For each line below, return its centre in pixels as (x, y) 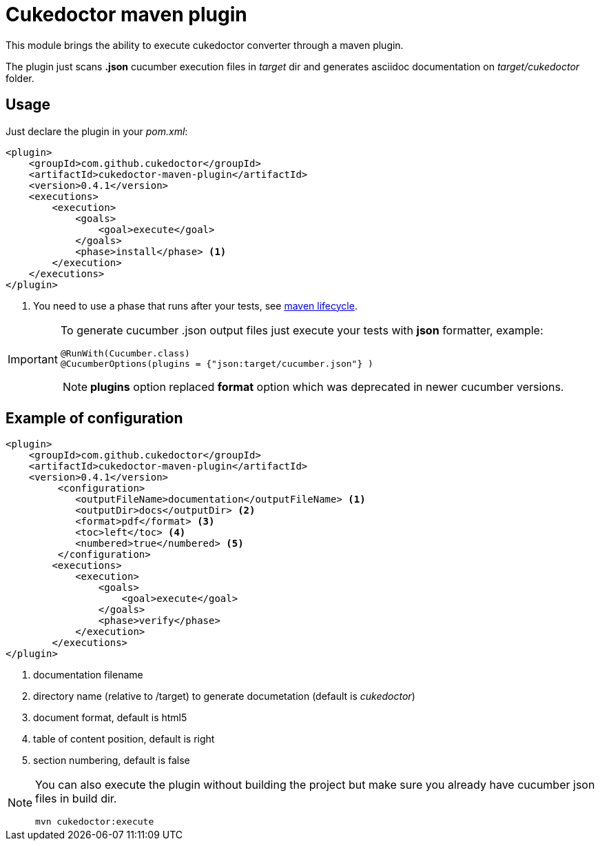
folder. (20, 78)
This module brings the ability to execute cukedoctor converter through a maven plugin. (205, 45)
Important (33, 360)
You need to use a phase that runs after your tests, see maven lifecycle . (195, 305)
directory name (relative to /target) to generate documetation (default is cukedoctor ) (224, 696)
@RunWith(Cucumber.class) (125, 353)
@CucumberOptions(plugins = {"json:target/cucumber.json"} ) (217, 363)
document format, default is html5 (110, 718)
